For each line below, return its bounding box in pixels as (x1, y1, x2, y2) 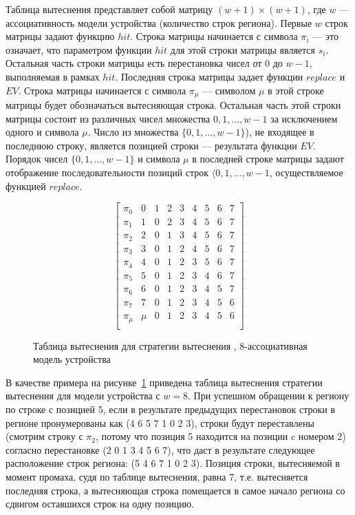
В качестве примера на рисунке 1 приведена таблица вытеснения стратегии (6, 375, 323, 389)
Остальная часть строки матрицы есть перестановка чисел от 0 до (6, 56, 283, 70)
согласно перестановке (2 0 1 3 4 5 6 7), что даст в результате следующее (6, 442, 315, 456)
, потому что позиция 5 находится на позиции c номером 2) (95, 429, 346, 443)
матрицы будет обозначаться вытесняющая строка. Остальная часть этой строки (6, 98, 341, 112)
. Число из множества (87, 125, 179, 139)
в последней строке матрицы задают (192, 151, 344, 166)
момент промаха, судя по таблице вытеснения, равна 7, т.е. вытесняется (6, 469, 308, 483)
